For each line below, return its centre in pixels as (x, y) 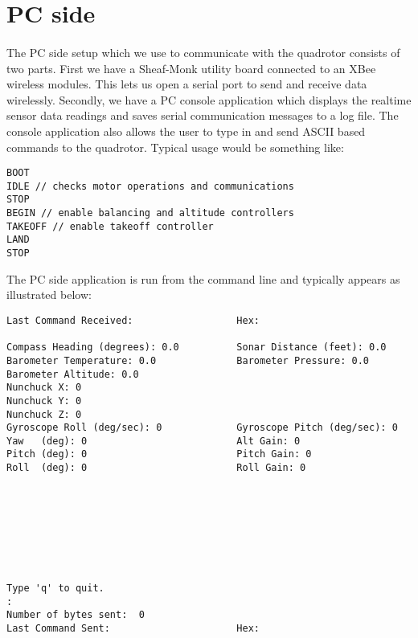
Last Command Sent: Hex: (133, 628)
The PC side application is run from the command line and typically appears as (203, 278)
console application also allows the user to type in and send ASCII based (186, 131)
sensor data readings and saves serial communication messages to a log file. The (203, 115)
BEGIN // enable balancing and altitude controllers (150, 213)
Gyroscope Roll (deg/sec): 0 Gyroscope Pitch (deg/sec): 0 (202, 428)
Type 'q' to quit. (55, 589)
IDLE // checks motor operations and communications (150, 186)
